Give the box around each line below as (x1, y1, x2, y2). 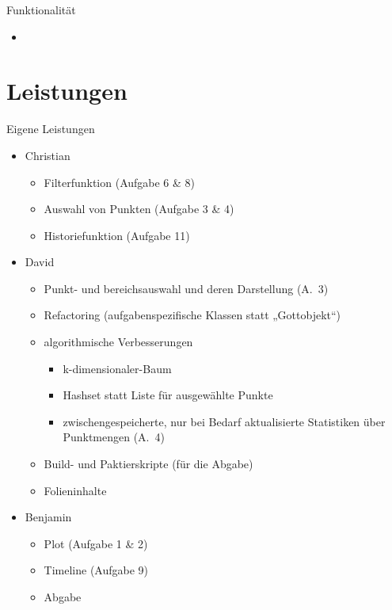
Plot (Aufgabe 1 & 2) (44, 535, 148, 551)
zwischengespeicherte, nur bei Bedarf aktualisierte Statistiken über (63, 413, 386, 429)
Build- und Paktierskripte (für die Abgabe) (44, 456, 253, 472)
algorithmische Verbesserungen (44, 334, 193, 350)
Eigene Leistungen (6, 120, 95, 137)
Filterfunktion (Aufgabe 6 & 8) (44, 173, 196, 190)
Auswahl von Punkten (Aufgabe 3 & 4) (44, 200, 234, 217)
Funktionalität (6, 2, 76, 17)
